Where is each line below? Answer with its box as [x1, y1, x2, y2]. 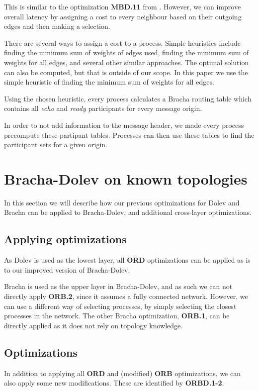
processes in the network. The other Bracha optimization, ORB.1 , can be [4, 310, 230, 321]
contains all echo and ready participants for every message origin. [4, 103, 202, 113]
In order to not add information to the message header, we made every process [4, 119, 244, 130]
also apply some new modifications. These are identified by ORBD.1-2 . [4, 378, 224, 388]
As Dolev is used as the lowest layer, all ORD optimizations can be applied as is [4, 255, 251, 265]
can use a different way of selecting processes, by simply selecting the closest [4, 300, 237, 311]
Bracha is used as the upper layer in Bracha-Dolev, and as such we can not [4, 281, 233, 292]
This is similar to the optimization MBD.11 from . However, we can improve [4, 1, 241, 11]
